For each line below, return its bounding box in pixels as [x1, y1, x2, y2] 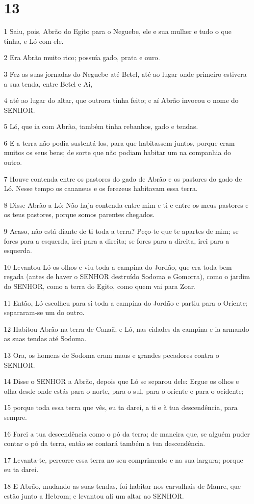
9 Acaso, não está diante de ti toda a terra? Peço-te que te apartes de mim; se [4, 226, 239, 236]
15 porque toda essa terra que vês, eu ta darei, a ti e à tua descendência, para [4, 402, 238, 412]
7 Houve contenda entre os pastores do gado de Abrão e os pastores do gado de [4, 173, 242, 184]
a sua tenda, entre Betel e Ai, [4, 78, 93, 89]
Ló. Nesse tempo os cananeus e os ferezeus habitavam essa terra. [4, 183, 198, 193]
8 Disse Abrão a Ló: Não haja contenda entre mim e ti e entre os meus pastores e [4, 199, 249, 210]
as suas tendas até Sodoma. [4, 333, 86, 344]
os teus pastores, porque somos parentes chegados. [4, 209, 155, 220]
